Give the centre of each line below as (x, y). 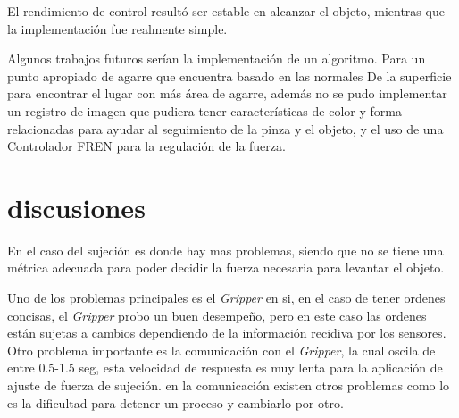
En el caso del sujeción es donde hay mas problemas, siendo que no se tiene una (225, 250)
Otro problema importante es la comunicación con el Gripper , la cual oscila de (221, 350)
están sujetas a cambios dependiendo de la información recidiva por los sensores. (227, 333)
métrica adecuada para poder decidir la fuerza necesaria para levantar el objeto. (226, 268)
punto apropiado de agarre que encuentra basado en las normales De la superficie (229, 75)
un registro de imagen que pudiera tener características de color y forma (204, 110)
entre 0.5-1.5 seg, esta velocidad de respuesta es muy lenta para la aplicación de (225, 368)
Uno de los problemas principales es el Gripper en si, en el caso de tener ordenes (226, 298)
